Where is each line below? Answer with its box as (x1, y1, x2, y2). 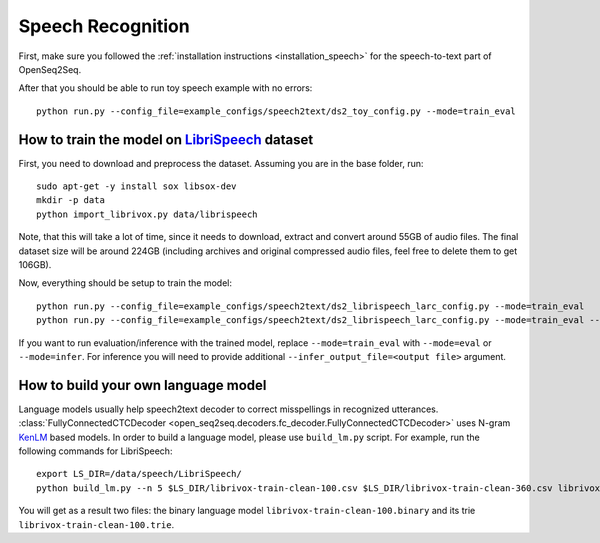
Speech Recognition (18, 15, 190, 37)
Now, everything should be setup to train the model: (18, 277, 233, 289)
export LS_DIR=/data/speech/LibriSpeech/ (36, 468, 242, 480)
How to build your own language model (18, 376, 267, 394)
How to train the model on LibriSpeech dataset (18, 131, 314, 148)
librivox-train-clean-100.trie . (18, 518, 175, 530)
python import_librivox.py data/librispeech (36, 208, 259, 220)
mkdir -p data (36, 195, 105, 206)
